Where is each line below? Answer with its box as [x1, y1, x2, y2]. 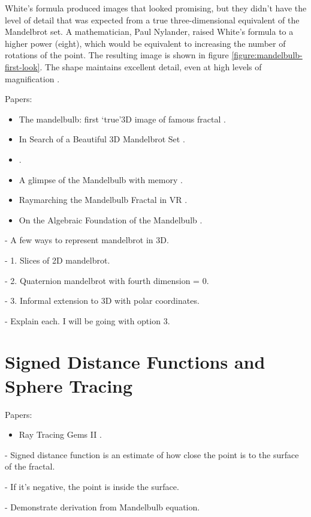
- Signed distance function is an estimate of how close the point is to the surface [5, 448, 299, 461]
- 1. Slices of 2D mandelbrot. [5, 253, 110, 266]
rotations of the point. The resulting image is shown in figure [5, 49, 229, 61]
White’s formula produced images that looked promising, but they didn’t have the [5, 2, 307, 14]
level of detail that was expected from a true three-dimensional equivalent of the [5, 13, 300, 26]
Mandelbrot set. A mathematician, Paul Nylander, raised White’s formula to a [5, 25, 294, 38]
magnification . [5, 72, 60, 85]
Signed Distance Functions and [5, 349, 265, 374]
